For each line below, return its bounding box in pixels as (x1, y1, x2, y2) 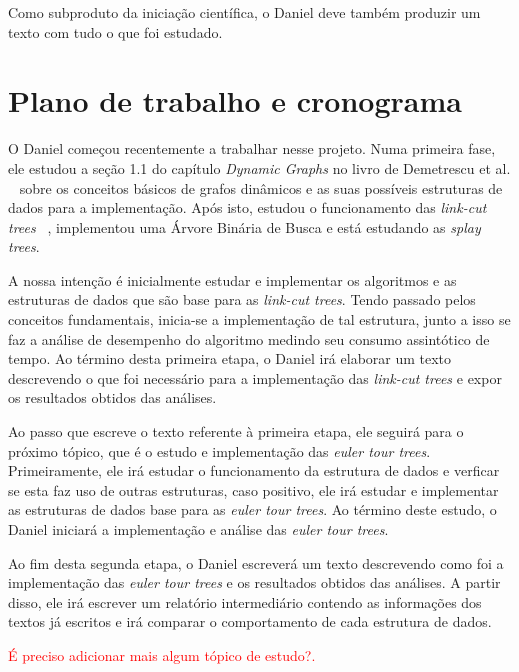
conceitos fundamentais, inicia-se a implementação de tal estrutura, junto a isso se (8, 309, 511, 330)
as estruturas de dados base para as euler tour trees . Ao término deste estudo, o (8, 499, 497, 520)
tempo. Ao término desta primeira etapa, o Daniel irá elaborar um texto (8, 348, 452, 369)
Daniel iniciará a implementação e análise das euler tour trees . (8, 519, 389, 539)
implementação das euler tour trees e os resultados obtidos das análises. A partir (8, 572, 501, 593)
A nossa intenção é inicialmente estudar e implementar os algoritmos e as (8, 269, 457, 290)
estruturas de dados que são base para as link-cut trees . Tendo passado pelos (8, 289, 476, 310)
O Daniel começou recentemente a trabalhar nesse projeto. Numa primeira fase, (8, 138, 496, 159)
